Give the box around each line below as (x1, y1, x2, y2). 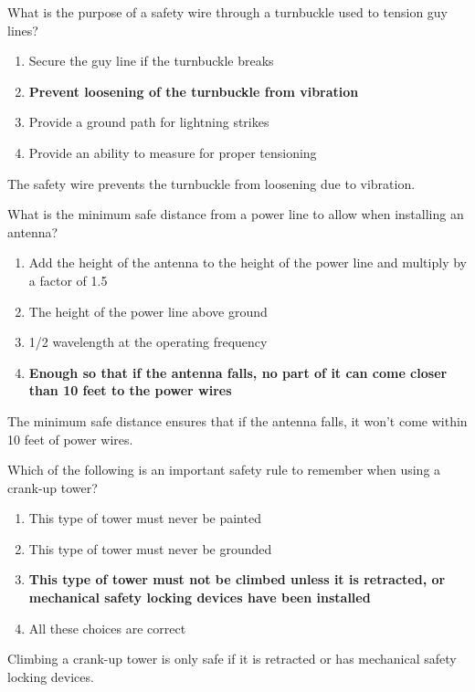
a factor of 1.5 (28, 270, 108, 289)
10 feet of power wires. (7, 429, 133, 448)
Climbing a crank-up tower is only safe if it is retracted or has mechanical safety (7, 649, 457, 668)
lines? (7, 20, 38, 39)
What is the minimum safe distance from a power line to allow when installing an (7, 204, 464, 224)
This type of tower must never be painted (28, 509, 261, 528)
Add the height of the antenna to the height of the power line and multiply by (28, 253, 467, 272)
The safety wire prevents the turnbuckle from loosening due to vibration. (7, 173, 416, 193)
